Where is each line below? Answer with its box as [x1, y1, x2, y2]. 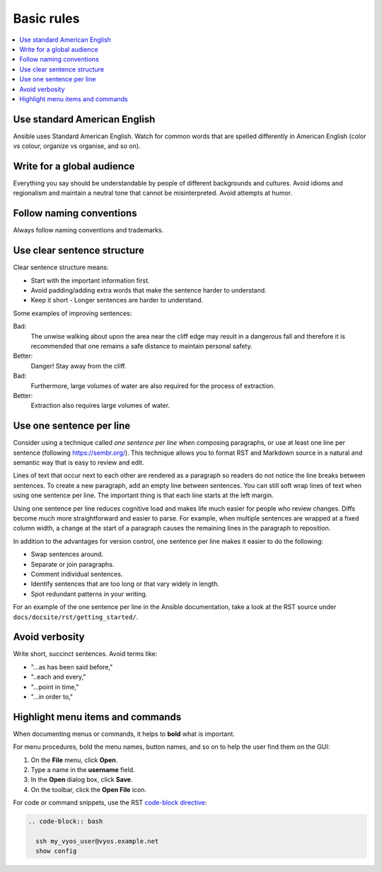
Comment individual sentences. [30, 570, 123, 578]
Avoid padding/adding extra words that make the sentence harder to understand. [30, 286, 267, 295]
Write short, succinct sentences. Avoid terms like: [13, 650, 158, 658]
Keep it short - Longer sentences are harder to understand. [30, 296, 203, 305]
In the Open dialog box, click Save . [30, 776, 133, 784]
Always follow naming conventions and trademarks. [13, 226, 164, 234]
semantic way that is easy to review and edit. [13, 458, 144, 467]
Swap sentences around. [30, 550, 104, 559]
